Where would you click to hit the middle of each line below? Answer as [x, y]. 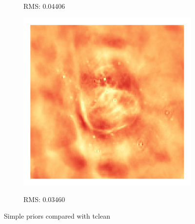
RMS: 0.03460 [44, 199]
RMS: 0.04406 [44, 6]
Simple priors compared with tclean [57, 215]
